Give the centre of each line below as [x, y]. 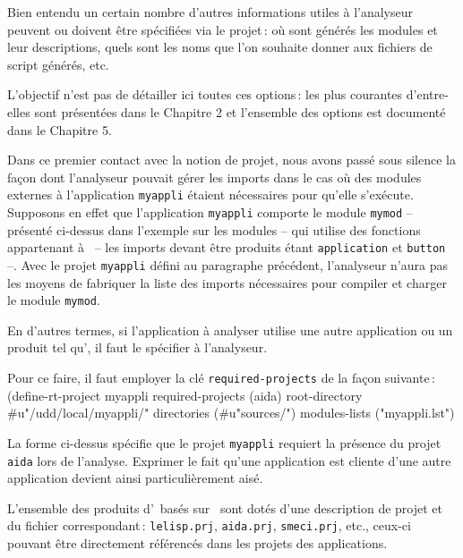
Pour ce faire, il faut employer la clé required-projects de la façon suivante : [221, 377]
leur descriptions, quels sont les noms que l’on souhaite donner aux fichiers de [220, 47]
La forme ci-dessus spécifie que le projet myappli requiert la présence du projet [224, 442]
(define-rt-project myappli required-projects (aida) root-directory [185, 395]
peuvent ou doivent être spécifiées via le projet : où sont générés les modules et [223, 29]
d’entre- [427, 94]
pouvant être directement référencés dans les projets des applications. [197, 543]
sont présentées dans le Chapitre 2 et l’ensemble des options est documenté [240, 111]
